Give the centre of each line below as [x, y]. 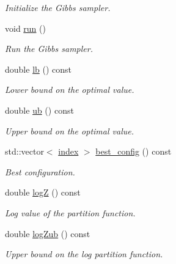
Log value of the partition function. [70, 212]
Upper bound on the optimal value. [69, 130]
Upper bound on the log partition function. [84, 254]
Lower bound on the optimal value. [70, 90]
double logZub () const [48, 233]
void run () [25, 28]
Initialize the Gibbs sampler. [58, 7]
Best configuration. [40, 171]
